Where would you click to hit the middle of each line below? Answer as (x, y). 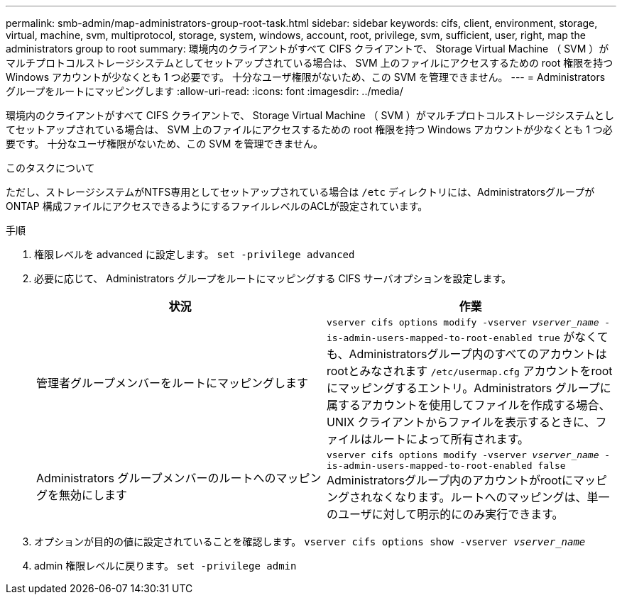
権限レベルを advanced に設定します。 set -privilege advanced (195, 254)
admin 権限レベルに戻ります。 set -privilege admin (165, 566)
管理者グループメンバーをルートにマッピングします (173, 383)
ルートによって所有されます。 (451, 439)
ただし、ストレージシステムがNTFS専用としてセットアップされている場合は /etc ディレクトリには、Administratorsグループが (300, 192)
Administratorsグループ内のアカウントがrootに (450, 480)
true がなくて (573, 337)
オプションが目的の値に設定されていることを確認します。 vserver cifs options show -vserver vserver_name (310, 541)
